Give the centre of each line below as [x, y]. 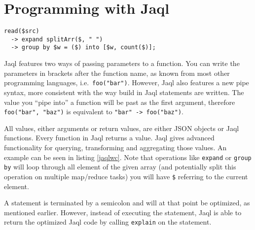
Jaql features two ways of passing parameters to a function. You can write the [122, 63]
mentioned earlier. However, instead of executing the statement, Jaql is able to [123, 212]
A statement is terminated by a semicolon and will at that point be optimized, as [127, 203]
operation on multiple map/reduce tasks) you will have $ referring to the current [126, 176]
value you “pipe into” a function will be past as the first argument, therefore [120, 102]
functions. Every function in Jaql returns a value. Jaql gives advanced [109, 138]
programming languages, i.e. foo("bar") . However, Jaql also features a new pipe [127, 82]
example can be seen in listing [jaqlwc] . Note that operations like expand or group [128, 157]
